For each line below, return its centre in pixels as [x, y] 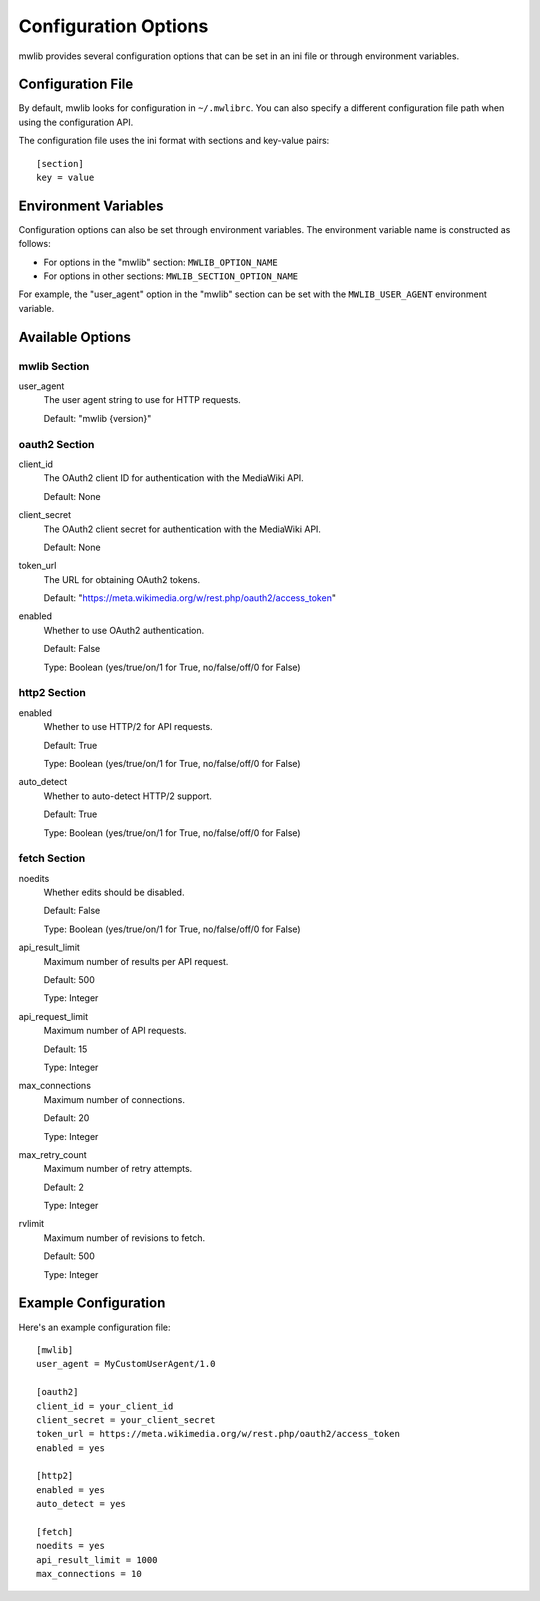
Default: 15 [65, 1049]
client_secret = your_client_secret [126, 1419]
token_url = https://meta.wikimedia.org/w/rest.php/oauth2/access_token [218, 1434]
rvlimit [31, 1224]
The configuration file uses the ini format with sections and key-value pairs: [174, 141]
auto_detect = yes [81, 1504]
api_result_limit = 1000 [97, 1559]
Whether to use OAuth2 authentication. [124, 630]
